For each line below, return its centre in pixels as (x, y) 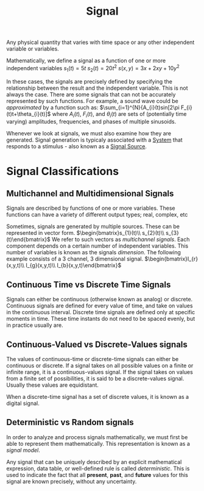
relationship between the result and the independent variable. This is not (97, 88)
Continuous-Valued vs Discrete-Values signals (97, 344)
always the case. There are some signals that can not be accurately (91, 94)
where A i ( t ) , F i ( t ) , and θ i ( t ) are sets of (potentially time (119, 114)
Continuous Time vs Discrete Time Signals (89, 285)
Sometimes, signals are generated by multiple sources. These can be (93, 226)
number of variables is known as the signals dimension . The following (94, 253)
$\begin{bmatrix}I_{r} (171, 259)
